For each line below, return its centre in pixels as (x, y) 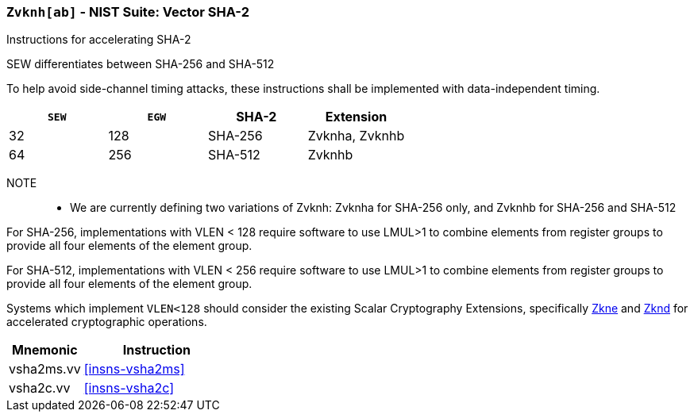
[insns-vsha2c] (129, 388)
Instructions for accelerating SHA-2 (99, 40)
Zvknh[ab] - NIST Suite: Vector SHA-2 (128, 12)
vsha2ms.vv (45, 369)
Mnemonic (45, 350)
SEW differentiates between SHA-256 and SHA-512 (141, 64)
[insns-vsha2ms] (134, 369)
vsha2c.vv (40, 388)
